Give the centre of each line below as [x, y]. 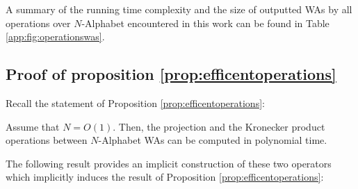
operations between [47, 140]
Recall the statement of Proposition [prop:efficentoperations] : [135, 102]
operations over [38, 23]
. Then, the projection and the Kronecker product [219, 126]
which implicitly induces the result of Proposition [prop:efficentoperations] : [165, 177]
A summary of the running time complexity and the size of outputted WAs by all [179, 9]
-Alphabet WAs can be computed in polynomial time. [213, 140]
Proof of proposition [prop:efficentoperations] [171, 74]
